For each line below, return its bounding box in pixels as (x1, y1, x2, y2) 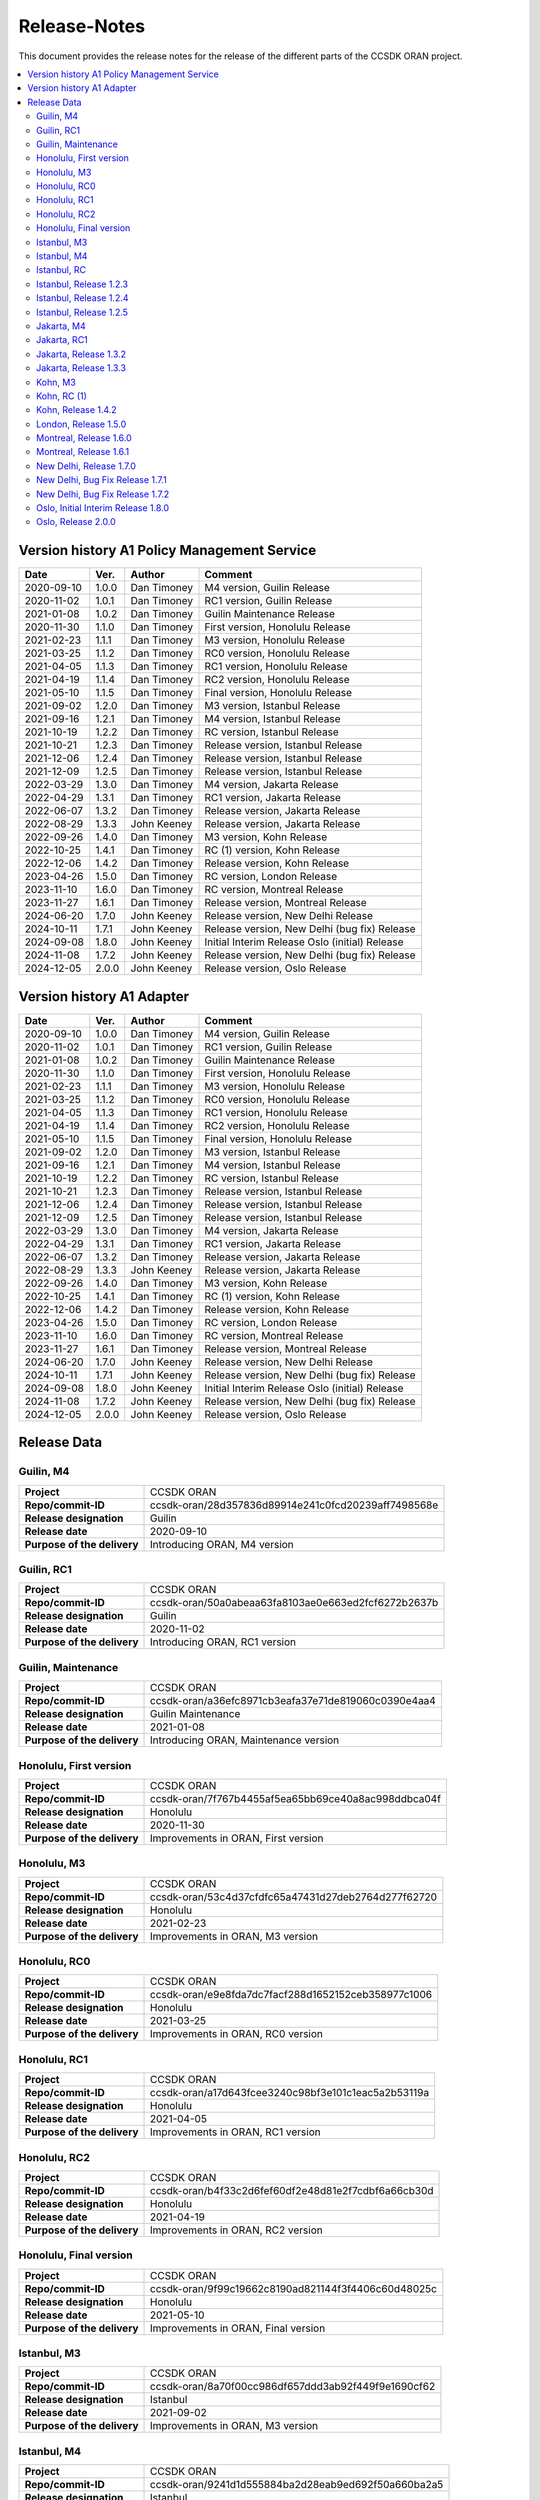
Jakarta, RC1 (36, 334, 89, 346)
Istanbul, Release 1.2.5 (36, 306, 129, 318)
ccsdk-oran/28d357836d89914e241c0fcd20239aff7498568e (150, 1498, 439, 1512)
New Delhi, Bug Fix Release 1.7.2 (36, 488, 170, 500)
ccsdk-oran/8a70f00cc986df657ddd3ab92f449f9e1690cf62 (150, 2380, 436, 2394)
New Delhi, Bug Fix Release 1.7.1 (36, 474, 167, 486)
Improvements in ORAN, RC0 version (150, 2027, 324, 2041)
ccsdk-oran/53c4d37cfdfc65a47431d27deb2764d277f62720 (150, 1890, 438, 1904)
